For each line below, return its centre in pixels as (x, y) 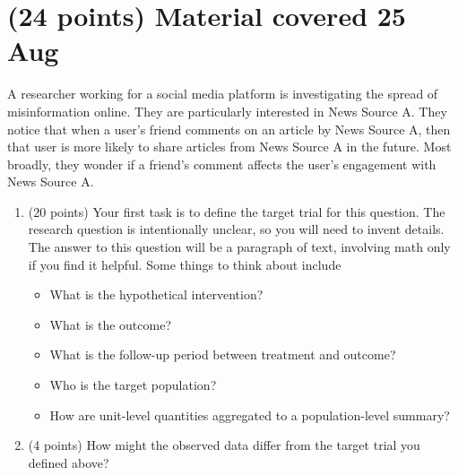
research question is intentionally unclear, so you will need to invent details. (236, 229)
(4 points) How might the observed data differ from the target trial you (224, 445)
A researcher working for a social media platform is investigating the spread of (223, 94)
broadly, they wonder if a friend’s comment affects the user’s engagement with (222, 164)
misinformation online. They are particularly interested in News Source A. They (227, 111)
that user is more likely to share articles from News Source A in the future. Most (229, 147)
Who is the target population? (133, 385)
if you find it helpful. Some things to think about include (185, 264)
